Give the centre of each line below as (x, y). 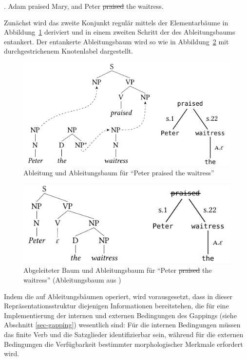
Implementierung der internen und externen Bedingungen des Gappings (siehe (120, 315)
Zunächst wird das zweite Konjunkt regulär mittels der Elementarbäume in (116, 22)
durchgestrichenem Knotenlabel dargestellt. (69, 51)
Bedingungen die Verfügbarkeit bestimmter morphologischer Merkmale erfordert (123, 344)
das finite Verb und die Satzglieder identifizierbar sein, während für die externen (124, 334)
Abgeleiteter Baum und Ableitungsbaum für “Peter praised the (118, 270)
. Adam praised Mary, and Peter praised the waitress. (84, 6)
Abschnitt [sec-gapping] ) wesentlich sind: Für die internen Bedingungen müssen (122, 325)
